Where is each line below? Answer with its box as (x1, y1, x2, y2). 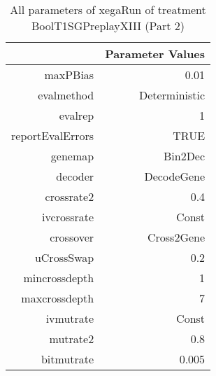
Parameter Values (105, 46, 206, 62)
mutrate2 (49, 330, 94, 347)
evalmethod (38, 87, 94, 103)
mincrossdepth (23, 270, 94, 286)
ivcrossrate (42, 209, 94, 225)
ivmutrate (45, 310, 94, 326)
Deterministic (138, 87, 206, 103)
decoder (56, 168, 94, 184)
